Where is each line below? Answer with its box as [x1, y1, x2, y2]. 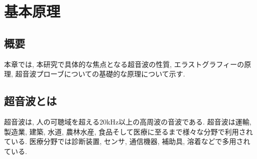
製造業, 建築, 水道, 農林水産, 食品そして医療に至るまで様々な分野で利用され [4, 126, 253, 136]
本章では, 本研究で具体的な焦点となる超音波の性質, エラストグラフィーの [4, 58, 244, 69]
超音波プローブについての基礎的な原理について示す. [15, 68, 185, 79]
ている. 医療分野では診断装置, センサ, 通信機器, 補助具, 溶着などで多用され [4, 136, 250, 146]
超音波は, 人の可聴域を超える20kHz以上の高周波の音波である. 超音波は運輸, [4, 116, 251, 126]
